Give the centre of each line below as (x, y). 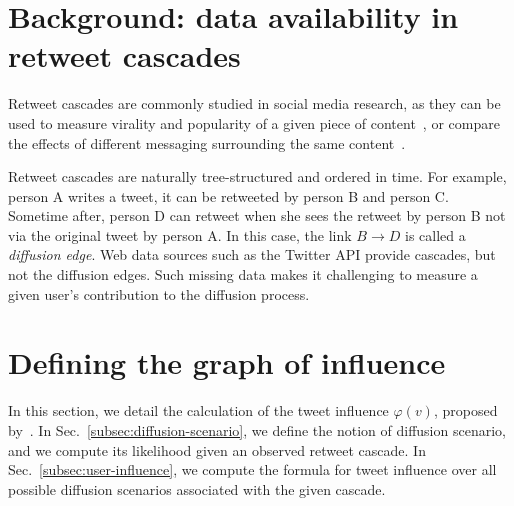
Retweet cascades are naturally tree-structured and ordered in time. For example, (257, 176)
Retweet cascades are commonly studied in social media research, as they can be (254, 103)
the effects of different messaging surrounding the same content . (207, 142)
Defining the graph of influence (227, 362)
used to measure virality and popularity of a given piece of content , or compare (254, 122)
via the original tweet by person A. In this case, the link (180, 234)
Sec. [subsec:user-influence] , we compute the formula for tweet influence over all (252, 469)
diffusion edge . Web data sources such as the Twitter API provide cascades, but (252, 254)
